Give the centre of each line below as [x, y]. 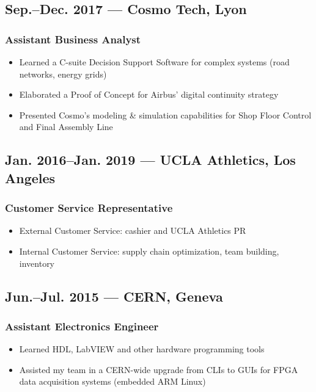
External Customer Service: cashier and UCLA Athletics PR [133, 230]
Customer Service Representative [89, 208]
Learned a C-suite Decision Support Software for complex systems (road [154, 62]
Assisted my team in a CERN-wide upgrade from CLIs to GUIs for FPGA [159, 369]
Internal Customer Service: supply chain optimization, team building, [149, 251]
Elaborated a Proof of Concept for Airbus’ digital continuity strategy [149, 94]
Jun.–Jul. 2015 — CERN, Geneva [114, 296]
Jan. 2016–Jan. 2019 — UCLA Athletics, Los [150, 160]
